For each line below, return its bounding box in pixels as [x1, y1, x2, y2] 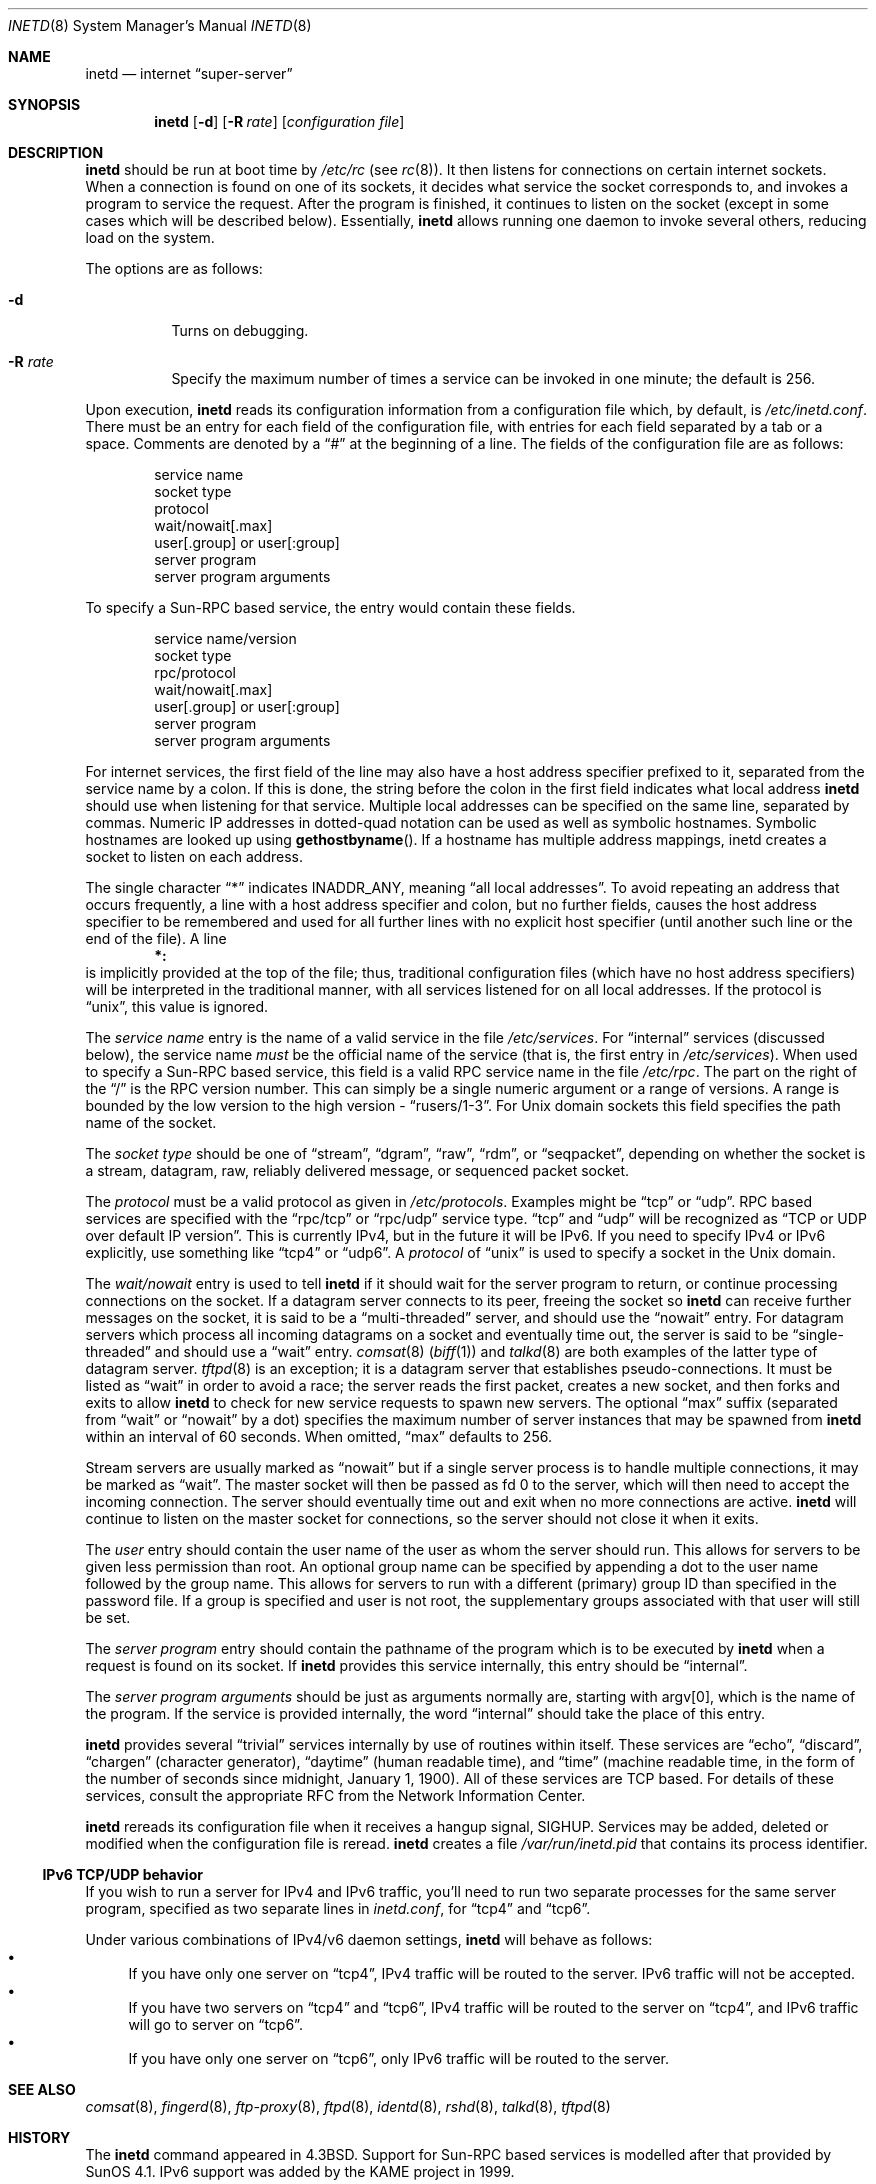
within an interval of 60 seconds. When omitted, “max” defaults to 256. [85, 1428, 552, 1445]
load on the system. [85, 229, 215, 246]
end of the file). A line [85, 930, 227, 947]
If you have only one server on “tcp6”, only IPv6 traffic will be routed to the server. [128, 2050, 670, 2067]
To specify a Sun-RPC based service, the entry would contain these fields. [85, 599, 576, 616]
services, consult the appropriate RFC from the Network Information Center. [85, 1787, 586, 1804]
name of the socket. [85, 1114, 217, 1131]
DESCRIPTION [8, 144, 104, 161]
